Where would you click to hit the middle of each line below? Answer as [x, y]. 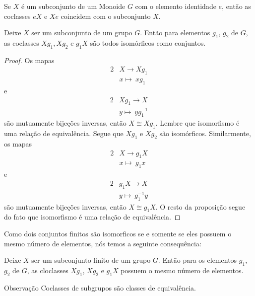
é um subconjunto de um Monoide [73, 6]
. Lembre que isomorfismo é [197, 123]
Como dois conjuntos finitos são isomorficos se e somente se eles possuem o [118, 233]
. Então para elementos [175, 33]
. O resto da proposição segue [200, 206]
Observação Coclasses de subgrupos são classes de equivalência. [100, 287]
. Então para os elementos [197, 260]
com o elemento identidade [176, 6]
